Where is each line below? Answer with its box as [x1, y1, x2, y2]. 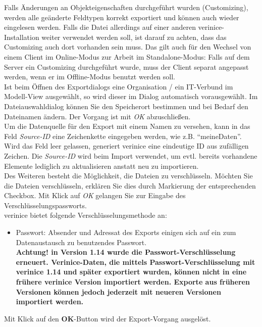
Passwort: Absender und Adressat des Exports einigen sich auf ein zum [16, 227, 236, 238]
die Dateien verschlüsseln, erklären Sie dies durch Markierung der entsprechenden [4, 180, 256, 191]
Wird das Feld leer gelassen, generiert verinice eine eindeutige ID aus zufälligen [4, 141, 249, 151]
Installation [4, 31, 39, 42]
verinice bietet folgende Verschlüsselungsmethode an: [4, 210, 167, 220]
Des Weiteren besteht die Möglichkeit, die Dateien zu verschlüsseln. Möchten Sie [4, 170, 253, 181]
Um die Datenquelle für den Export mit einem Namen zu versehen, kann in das [4, 121, 250, 131]
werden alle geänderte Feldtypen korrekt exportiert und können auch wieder [4, 12, 239, 22]
